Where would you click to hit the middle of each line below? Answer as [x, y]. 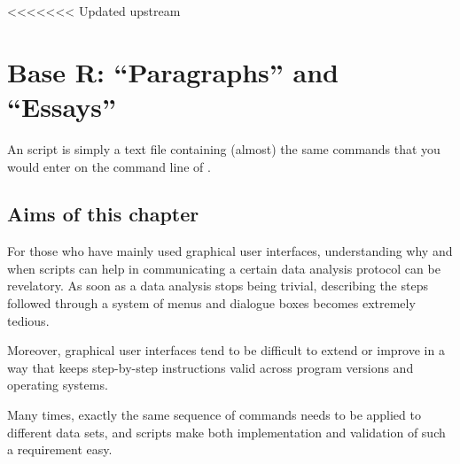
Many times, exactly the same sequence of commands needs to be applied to [214, 415]
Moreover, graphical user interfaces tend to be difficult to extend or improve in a [226, 350]
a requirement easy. [60, 449]
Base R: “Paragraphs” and [173, 71]
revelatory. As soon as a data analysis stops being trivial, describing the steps [218, 286]
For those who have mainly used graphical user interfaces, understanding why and [230, 251]
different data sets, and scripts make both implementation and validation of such [226, 432]
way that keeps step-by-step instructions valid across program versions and [211, 367]
